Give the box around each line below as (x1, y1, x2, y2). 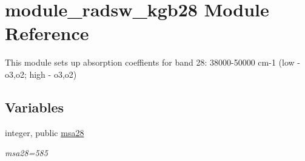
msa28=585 (5, 146, 48, 159)
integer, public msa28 (5, 126, 84, 139)
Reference (5, 21, 89, 46)
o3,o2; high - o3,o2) (5, 67, 77, 80)
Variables (5, 97, 64, 116)
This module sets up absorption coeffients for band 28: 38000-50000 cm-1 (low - (5, 56, 300, 69)
